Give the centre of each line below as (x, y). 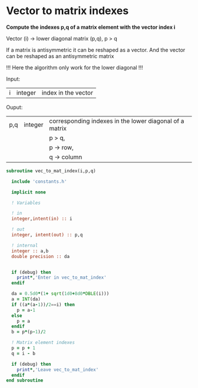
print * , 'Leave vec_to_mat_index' (58, 369)
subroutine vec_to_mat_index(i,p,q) (51, 171)
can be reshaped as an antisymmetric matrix (60, 56)
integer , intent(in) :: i (42, 219)
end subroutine (25, 380)
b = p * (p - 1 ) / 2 (29, 332)
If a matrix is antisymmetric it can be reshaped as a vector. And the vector (96, 50)
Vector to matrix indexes (67, 11)
